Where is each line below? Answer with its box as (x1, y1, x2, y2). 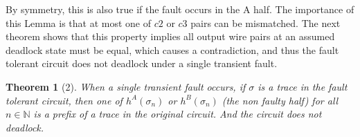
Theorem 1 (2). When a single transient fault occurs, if (6, 79, 246, 93)
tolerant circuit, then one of (6, 93, 123, 107)
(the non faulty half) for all (222, 93, 339, 107)
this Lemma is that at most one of (6, 15, 151, 30)
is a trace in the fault (258, 79, 348, 93)
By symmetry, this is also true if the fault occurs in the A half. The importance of (6, 2, 354, 16)
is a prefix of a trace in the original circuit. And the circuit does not (33, 107, 322, 121)
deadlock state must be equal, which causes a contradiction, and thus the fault (6, 42, 339, 57)
